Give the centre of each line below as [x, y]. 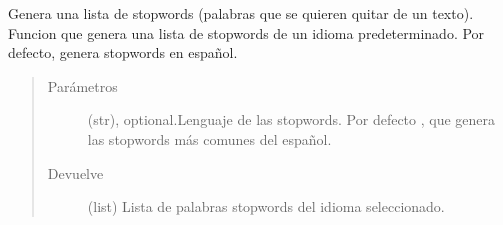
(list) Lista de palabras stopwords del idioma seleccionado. [266, 206]
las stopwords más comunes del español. [209, 138]
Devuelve [75, 172]
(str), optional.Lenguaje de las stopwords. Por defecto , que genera [291, 119]
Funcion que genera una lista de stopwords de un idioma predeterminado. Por [246, 32]
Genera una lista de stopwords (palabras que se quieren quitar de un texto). [241, 13]
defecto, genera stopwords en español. [123, 52]
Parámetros [82, 85]
